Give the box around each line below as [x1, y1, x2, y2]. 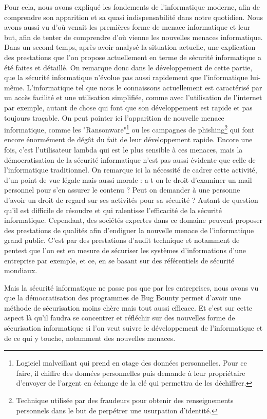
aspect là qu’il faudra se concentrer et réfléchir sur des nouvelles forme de [4, 312, 235, 323]
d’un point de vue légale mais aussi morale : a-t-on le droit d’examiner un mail [4, 174, 252, 185]
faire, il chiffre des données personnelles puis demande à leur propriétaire [16, 367, 245, 378]
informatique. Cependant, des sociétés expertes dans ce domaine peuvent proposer [4, 215, 263, 225]
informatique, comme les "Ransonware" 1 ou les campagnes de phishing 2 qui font [4, 123, 255, 135]
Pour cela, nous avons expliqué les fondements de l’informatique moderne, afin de [4, 2, 260, 12]
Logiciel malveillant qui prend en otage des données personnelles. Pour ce [16, 357, 247, 368]
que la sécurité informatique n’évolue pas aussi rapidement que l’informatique [4, 72, 248, 83]
